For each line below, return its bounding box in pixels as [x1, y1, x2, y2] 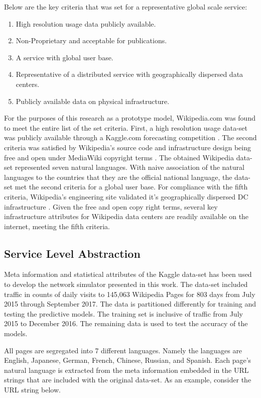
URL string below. [4, 384, 61, 395]
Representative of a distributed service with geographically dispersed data [16, 69, 243, 79]
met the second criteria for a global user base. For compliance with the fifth [15, 181, 248, 192]
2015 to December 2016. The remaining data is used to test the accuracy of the [4, 318, 248, 329]
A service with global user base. [16, 52, 113, 62]
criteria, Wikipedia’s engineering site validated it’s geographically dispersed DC [4, 191, 248, 202]
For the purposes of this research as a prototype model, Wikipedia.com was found [4, 113, 255, 123]
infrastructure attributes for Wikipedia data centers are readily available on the [4, 211, 249, 222]
